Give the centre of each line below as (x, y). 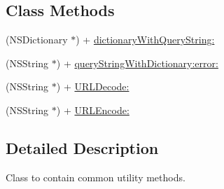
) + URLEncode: (93, 110)
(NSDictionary (37, 40)
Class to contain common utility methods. (96, 177)
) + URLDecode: (93, 86)
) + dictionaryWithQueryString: (145, 40)
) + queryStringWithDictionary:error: (137, 63)
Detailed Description (82, 147)
